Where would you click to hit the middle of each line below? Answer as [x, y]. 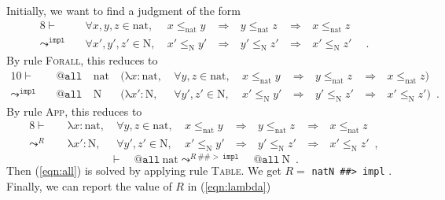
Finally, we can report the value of [89, 185]
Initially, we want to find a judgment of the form [123, 10]
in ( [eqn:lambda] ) [229, 185]
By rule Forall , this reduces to [82, 60]
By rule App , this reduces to [74, 111]
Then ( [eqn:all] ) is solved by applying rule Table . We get [144, 170]
